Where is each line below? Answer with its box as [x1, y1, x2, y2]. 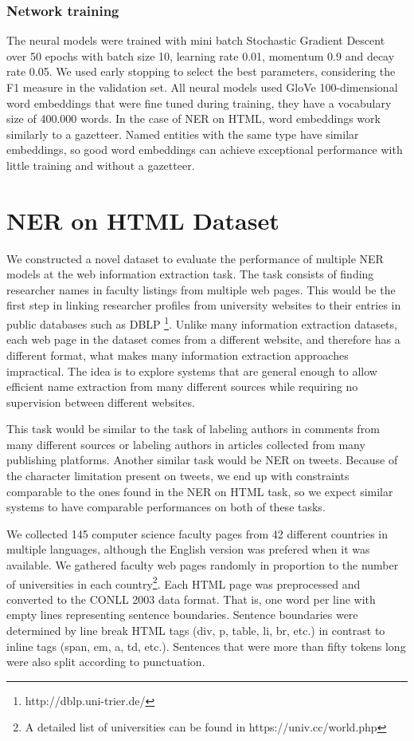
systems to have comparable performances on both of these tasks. [6, 499, 326, 515]
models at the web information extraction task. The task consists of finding [6, 266, 374, 282]
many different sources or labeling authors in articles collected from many [6, 436, 365, 452]
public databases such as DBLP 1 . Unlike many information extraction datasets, [6, 313, 397, 332]
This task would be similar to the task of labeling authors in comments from [6, 420, 380, 437]
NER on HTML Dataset [6, 203, 279, 236]
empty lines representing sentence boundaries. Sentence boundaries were [6, 606, 358, 623]
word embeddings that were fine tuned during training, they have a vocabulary [6, 94, 392, 111]
